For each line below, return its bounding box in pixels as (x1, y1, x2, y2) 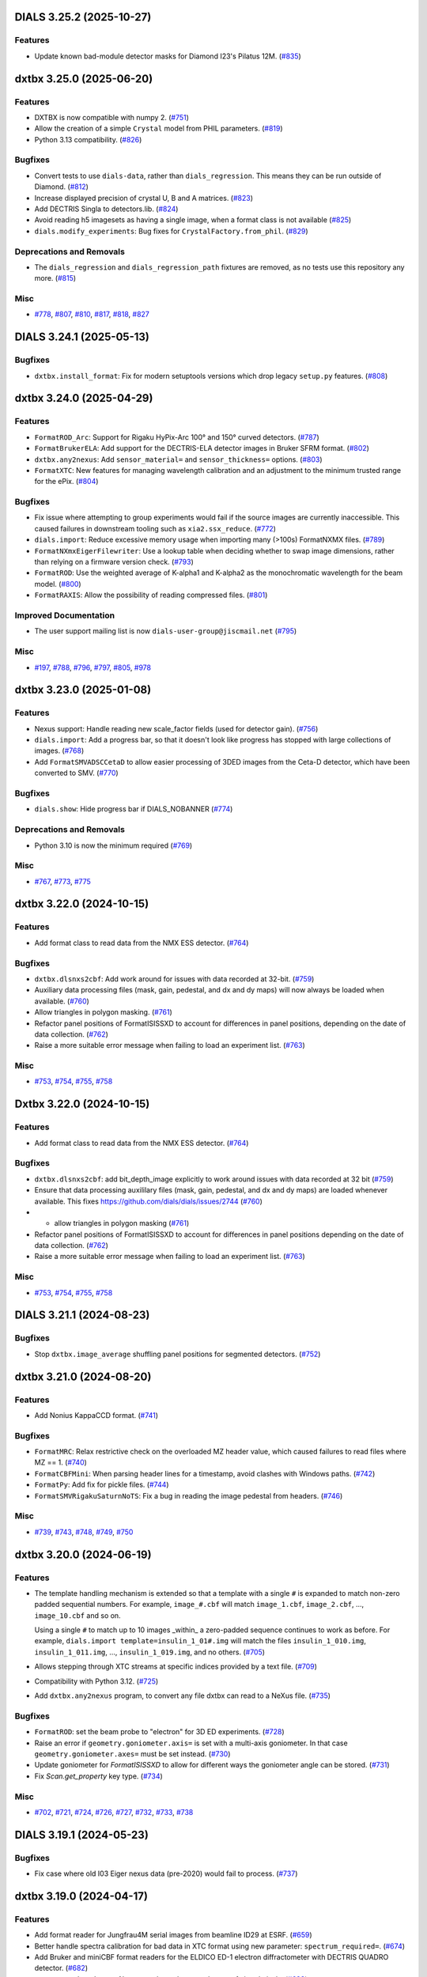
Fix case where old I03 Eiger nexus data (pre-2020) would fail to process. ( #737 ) (34, 1869, 298, 1878)
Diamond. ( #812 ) (34, 182, 89, 191)
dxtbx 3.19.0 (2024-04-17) (14, 1889, 148, 1903)
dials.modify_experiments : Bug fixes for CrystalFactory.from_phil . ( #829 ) (34, 226, 308, 236)
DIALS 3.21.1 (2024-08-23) (14, 1309, 150, 1322)
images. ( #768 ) (34, 746, 85, 755)
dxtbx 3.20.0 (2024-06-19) (14, 1548, 152, 1561)
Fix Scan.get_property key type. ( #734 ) (34, 1771, 164, 1781)
